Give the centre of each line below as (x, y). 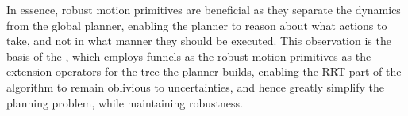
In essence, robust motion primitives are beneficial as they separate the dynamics (204, 9)
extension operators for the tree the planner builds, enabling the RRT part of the (204, 71)
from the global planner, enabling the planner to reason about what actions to (197, 25)
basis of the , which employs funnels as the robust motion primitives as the (189, 56)
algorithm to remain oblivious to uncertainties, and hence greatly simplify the (196, 86)
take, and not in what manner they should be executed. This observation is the (199, 41)
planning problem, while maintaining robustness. (125, 102)
